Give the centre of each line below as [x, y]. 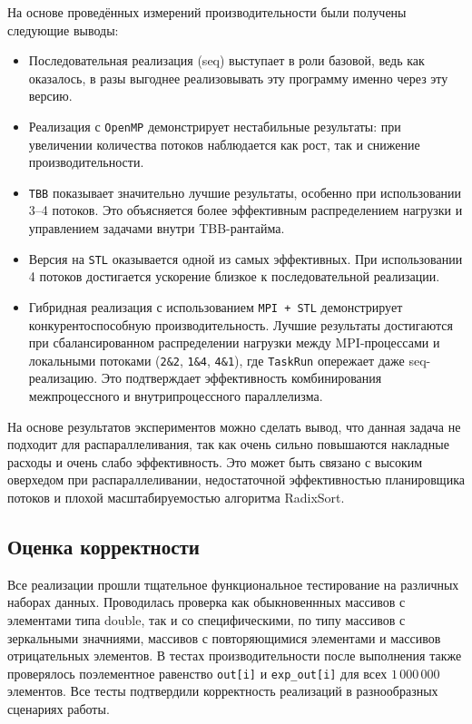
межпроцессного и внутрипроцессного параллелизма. [176, 396]
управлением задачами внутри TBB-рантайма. [157, 228]
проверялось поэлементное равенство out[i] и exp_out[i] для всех [197, 673]
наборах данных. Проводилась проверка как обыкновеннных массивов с [206, 602]
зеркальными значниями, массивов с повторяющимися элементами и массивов [224, 637]
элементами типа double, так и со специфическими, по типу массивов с [206, 619]
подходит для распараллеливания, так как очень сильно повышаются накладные [228, 444]
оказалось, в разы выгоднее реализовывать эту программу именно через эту [238, 78]
